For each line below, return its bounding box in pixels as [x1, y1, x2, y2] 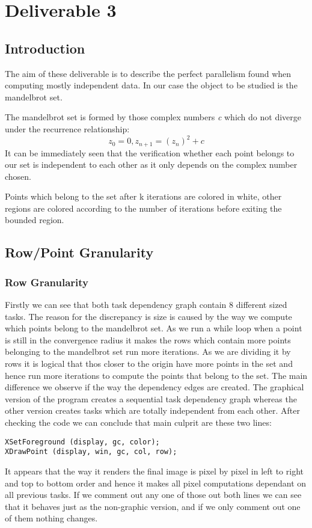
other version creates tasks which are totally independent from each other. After [5, 404, 300, 417]
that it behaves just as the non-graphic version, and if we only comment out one [5, 500, 301, 512]
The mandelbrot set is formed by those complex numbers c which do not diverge [5, 111, 301, 123]
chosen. [5, 170, 32, 182]
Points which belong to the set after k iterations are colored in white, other [5, 190, 282, 203]
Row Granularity [5, 274, 88, 289]
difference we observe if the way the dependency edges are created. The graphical [5, 381, 304, 393]
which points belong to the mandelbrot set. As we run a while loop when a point [5, 322, 302, 334]
